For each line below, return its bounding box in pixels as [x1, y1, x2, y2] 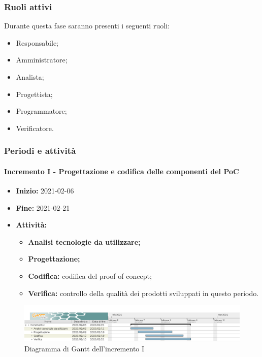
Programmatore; [16, 106, 67, 116]
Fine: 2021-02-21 [16, 202, 70, 213]
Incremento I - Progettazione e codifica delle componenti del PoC [4, 166, 239, 176]
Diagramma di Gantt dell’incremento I [24, 343, 145, 353]
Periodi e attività [4, 144, 76, 157]
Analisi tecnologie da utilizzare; [28, 236, 141, 247]
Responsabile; [16, 37, 58, 48]
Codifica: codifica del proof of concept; [28, 270, 152, 281]
